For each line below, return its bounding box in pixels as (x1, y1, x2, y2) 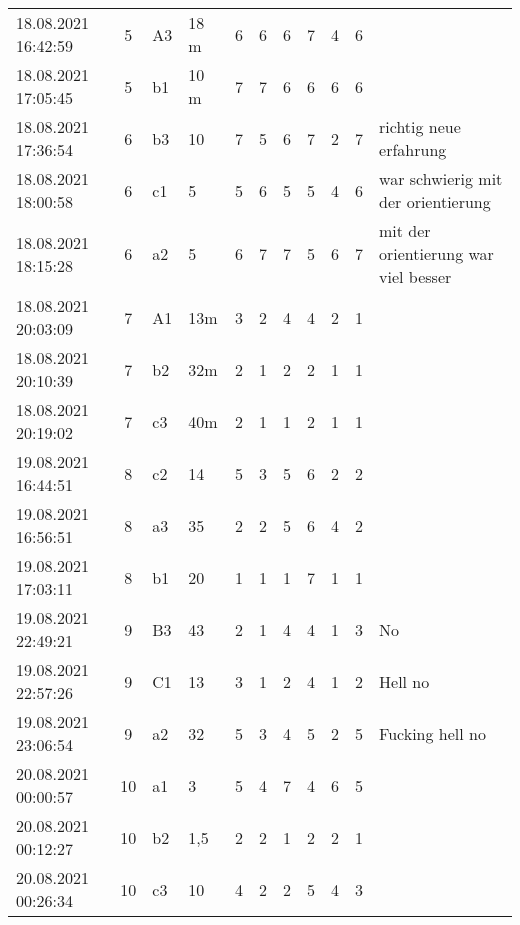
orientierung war (379, 242, 494, 265)
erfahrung (379, 138, 447, 161)
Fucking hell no (379, 721, 486, 745)
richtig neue (379, 115, 461, 138)
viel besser (379, 265, 452, 288)
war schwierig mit (379, 167, 503, 190)
